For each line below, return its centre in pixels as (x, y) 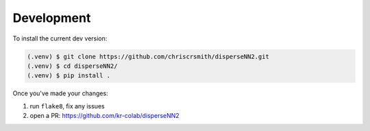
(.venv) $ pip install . (69, 76)
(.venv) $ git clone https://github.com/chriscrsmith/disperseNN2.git (148, 56)
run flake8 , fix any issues (67, 106)
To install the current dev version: (60, 38)
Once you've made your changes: (61, 93)
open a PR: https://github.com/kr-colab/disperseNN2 (104, 116)
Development (52, 18)
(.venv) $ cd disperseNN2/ (72, 66)
